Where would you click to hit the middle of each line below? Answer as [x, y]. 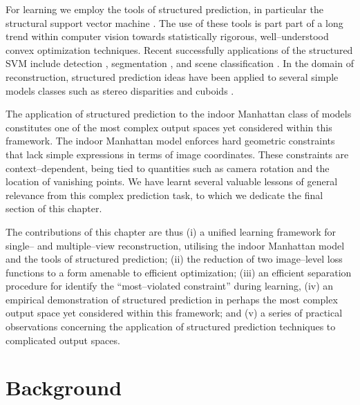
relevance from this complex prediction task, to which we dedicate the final [164, 195]
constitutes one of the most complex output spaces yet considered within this [169, 127]
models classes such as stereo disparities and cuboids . [120, 90]
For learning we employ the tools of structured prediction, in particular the [164, 9]
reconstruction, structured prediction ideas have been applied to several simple [172, 76]
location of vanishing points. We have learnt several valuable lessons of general [172, 181]
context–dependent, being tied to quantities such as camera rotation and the [168, 168]
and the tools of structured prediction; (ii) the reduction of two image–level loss [174, 259]
